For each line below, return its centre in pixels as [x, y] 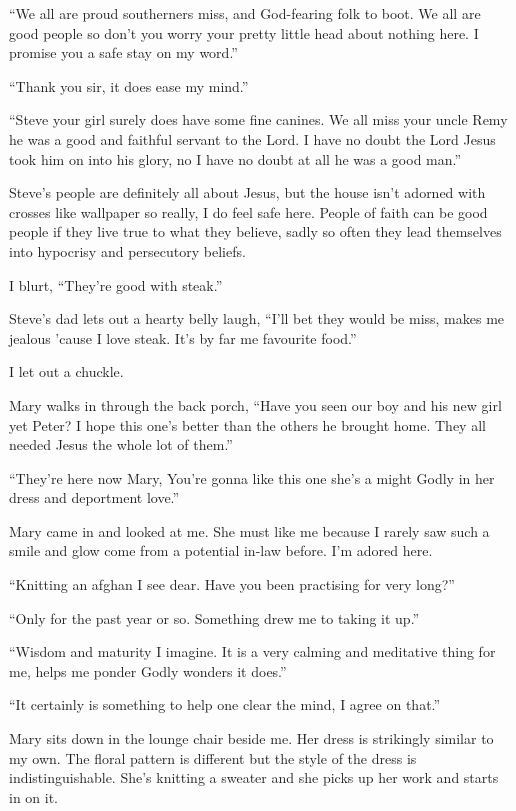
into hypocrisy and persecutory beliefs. [127, 250]
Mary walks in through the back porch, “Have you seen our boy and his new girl [255, 404]
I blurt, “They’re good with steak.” [116, 284]
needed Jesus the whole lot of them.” [121, 444]
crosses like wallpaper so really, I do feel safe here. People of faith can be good [248, 211]
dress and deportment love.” [94, 497]
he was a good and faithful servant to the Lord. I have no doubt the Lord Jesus [252, 138]
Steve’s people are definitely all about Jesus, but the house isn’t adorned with [247, 192]
